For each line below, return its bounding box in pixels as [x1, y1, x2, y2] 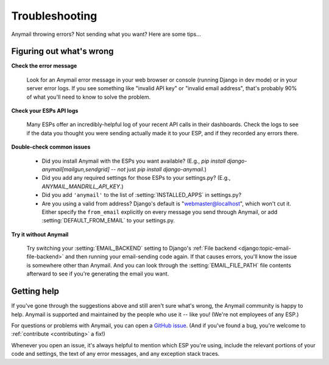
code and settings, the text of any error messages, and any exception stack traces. [11, 350, 220, 358]
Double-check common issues [11, 143, 91, 151]
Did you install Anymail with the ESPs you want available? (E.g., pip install [41, 157, 226, 165]
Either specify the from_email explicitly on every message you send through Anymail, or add [41, 208, 278, 216]
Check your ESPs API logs [11, 107, 79, 115]
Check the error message [11, 62, 77, 69]
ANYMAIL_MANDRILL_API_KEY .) [41, 183, 124, 190]
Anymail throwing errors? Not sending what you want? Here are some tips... [11, 30, 201, 38]
